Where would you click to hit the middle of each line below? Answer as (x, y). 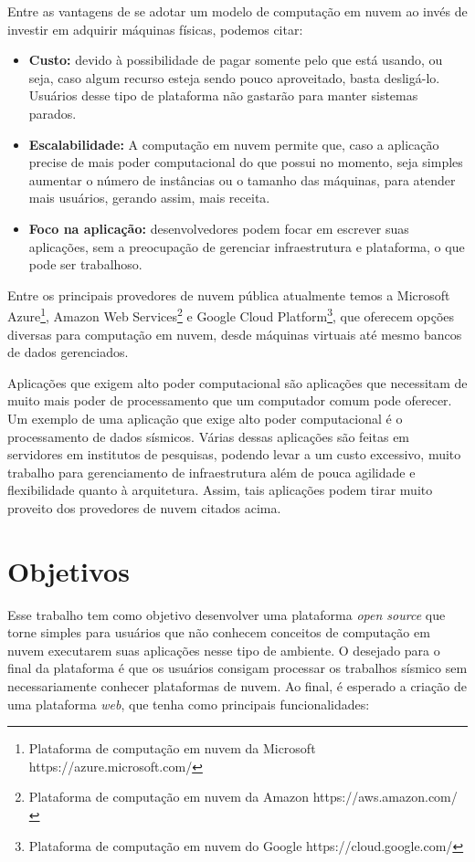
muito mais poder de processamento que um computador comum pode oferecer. (230, 400)
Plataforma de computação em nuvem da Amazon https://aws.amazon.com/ (243, 797)
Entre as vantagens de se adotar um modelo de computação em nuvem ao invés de (237, 11)
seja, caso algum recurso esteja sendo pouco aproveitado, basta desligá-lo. (234, 77)
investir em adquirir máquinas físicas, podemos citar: (155, 29)
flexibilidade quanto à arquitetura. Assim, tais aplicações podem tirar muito (220, 490)
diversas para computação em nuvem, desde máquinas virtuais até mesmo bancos (235, 334)
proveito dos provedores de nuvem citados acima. (144, 507)
